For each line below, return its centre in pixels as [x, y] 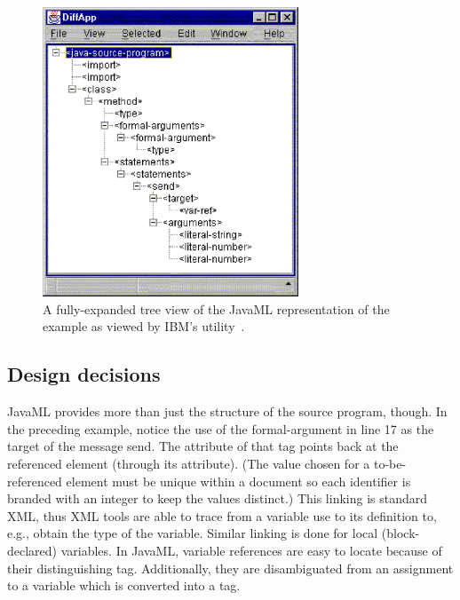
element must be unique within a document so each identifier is [238, 481]
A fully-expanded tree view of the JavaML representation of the [216, 308]
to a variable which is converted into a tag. [124, 585]
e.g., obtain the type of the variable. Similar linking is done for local [193, 533]
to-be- [390, 464]
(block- [401, 533]
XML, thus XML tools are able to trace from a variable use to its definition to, [222, 515]
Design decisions [84, 374]
